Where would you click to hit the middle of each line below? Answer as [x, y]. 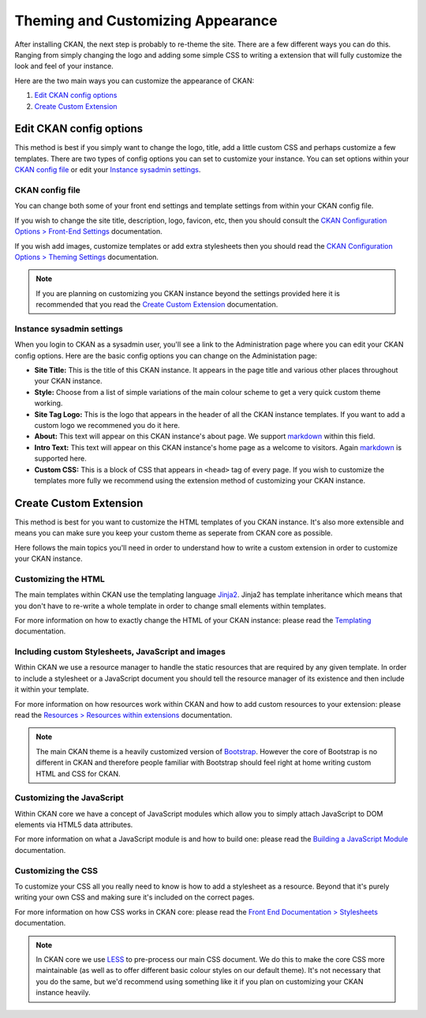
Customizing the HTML [60, 579]
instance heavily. [63, 993]
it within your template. [52, 689]
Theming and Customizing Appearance [146, 21]
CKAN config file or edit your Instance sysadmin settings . [108, 170]
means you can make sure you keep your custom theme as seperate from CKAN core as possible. [174, 533]
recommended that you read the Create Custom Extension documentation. [157, 305]
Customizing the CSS [56, 870]
